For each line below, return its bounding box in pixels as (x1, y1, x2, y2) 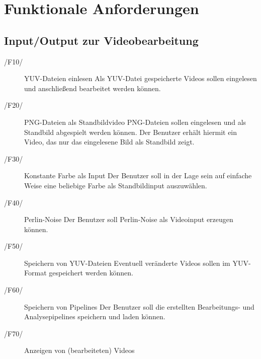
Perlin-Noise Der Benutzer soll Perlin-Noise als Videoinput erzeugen (24, 214, 233, 225)
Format (24, 267, 47, 278)
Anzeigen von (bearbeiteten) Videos (24, 345, 135, 355)
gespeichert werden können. (49, 267, 133, 278)
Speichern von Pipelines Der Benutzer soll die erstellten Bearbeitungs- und (24, 301, 254, 312)
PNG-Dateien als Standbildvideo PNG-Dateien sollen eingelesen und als (24, 116, 246, 127)
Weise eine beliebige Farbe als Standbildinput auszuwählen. (24, 180, 207, 190)
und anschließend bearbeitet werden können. (24, 83, 161, 93)
